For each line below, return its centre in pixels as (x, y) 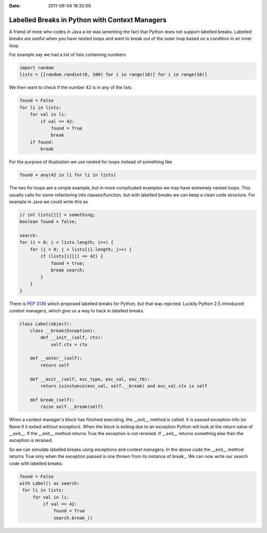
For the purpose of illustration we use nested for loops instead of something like (91, 162)
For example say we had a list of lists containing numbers (67, 55)
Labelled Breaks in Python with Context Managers (88, 20)
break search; (68, 270)
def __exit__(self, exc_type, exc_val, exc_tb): (90, 379)
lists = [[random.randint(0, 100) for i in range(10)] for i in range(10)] (113, 75)
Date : (15, 6)
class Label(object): (46, 324)
